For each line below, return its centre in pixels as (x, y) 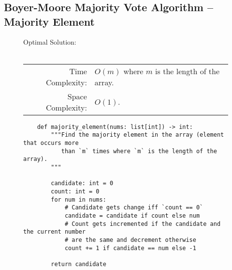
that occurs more (51, 143)
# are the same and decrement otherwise (130, 240)
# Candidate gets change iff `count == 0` (134, 208)
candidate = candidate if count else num (132, 216)
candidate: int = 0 (82, 183)
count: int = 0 (75, 192)
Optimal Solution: (50, 41)
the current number (54, 232)
